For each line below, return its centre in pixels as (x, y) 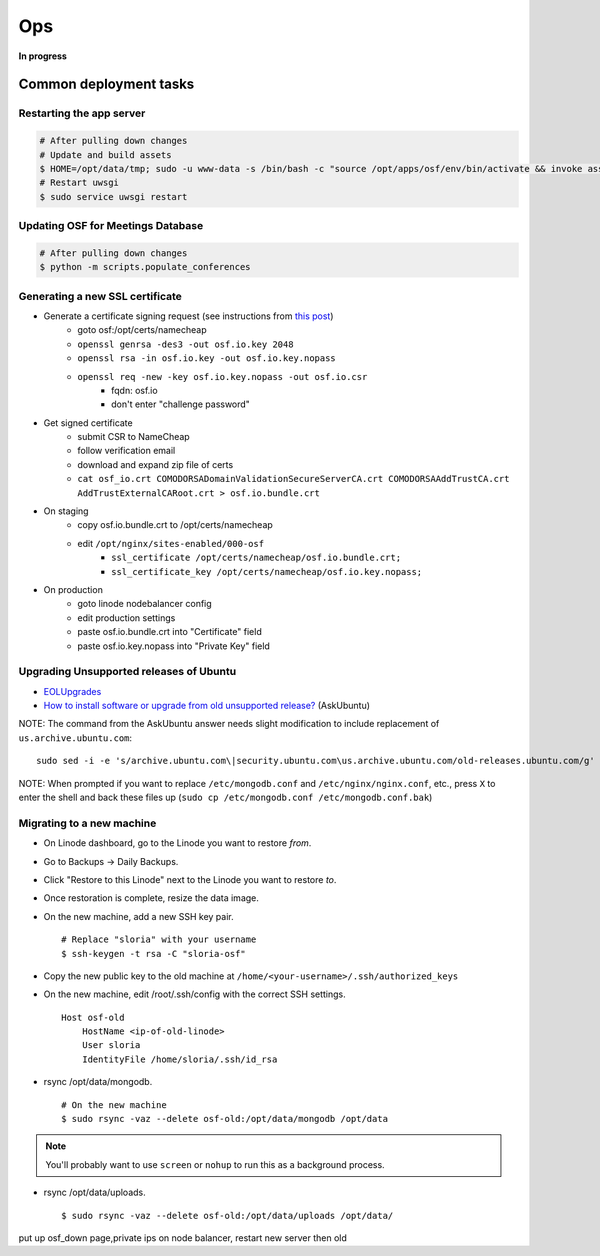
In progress (42, 56)
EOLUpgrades (72, 691)
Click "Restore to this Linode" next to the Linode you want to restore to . (190, 879)
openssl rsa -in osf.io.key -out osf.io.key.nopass (207, 358)
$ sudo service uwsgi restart (113, 196)
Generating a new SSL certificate (100, 296)
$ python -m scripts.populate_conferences (145, 267)
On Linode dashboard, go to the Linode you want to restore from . (177, 843)
